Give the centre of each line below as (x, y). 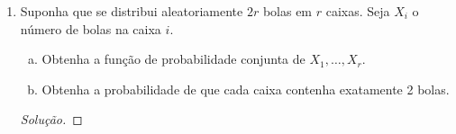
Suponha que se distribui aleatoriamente (132, 11)
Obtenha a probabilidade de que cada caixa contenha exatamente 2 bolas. (246, 89)
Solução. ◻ (51, 119)
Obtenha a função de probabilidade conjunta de (173, 59)
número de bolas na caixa (91, 28)
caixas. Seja (358, 11)
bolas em (287, 11)
